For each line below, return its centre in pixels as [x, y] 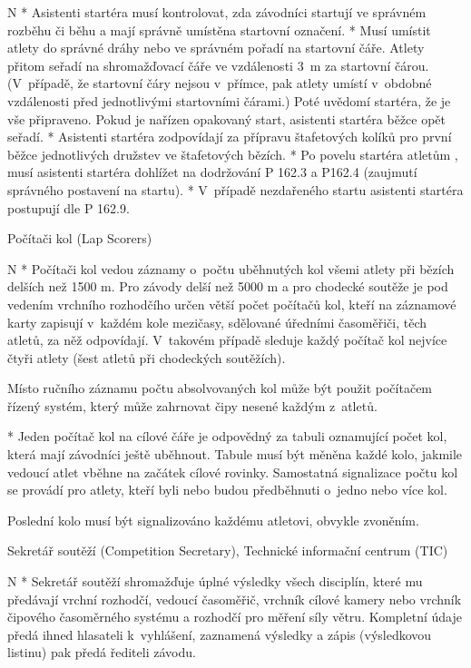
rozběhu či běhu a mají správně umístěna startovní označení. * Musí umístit [219, 29]
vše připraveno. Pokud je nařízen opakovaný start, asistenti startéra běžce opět [227, 118]
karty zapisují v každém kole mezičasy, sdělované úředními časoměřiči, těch [217, 322]
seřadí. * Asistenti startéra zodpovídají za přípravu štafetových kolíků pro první [230, 137]
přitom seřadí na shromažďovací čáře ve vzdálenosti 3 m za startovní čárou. [218, 65]
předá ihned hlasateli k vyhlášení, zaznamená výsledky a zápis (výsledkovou [220, 634]
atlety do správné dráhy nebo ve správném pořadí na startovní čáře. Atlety [216, 48]
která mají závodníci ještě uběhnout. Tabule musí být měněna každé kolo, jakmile [235, 454]
